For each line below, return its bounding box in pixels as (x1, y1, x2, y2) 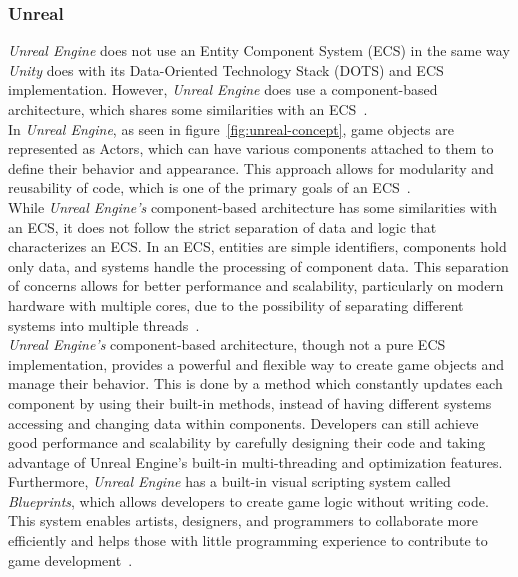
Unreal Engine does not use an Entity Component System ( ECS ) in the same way (8, 40, 510, 61)
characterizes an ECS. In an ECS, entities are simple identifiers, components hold (8, 236, 507, 257)
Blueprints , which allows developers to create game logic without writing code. (8, 490, 489, 511)
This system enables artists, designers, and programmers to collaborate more (8, 510, 478, 531)
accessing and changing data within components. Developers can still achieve (8, 412, 479, 433)
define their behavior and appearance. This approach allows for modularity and (8, 157, 494, 178)
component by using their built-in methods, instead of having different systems (8, 392, 492, 413)
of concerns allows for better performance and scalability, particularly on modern (8, 275, 504, 296)
